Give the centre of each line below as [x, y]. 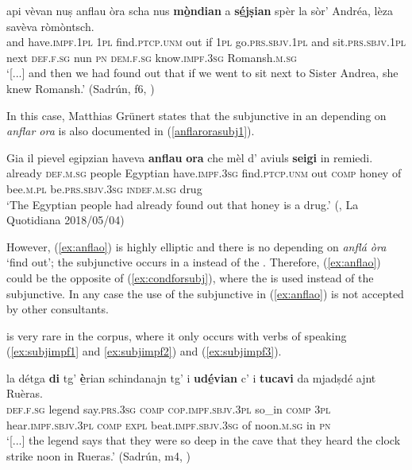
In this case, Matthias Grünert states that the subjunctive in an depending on [196, 115]
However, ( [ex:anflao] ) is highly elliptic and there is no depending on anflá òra [196, 246]
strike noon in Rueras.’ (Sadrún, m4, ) [98, 455]
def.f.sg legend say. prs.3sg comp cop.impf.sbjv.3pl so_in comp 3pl [169, 409]
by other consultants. [58, 309]
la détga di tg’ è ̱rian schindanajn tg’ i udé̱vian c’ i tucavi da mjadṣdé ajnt [191, 377]
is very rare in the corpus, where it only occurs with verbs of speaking [177, 335]
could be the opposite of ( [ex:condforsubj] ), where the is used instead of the [190, 277]
